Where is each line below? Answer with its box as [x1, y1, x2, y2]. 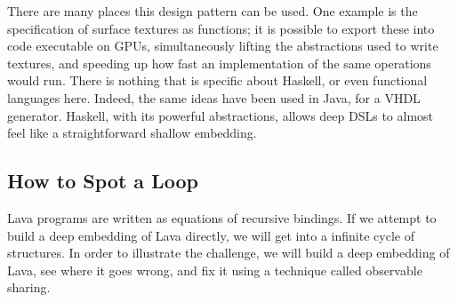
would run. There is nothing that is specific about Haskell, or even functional [7, 71, 428, 90]
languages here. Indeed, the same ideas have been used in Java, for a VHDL [7, 88, 421, 107]
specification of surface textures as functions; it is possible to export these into [7, 19, 435, 37]
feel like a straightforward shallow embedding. [7, 123, 257, 142]
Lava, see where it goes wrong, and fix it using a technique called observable [7, 260, 422, 279]
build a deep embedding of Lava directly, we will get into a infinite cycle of [7, 226, 414, 244]
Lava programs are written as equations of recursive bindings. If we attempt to [7, 208, 437, 226]
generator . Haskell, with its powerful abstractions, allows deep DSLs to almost [7, 106, 434, 124]
